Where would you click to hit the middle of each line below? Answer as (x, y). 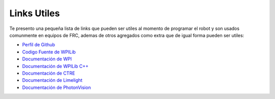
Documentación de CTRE (49, 73)
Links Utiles (35, 13)
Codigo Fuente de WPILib (49, 52)
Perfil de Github (39, 45)
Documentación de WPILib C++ (55, 66)
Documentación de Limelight (52, 80)
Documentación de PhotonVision (57, 87)
